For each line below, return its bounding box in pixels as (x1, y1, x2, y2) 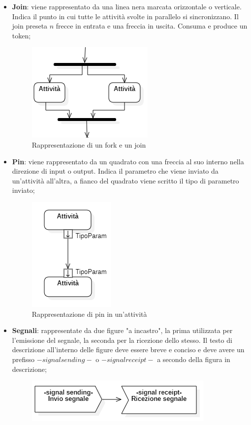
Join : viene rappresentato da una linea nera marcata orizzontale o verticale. (12, 1, 242, 11)
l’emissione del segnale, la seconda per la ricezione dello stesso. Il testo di (12, 334, 232, 345)
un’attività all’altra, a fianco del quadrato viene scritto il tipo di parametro (12, 175, 239, 185)
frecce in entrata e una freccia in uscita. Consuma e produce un (56, 21, 248, 31)
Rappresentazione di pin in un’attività (31, 308, 147, 319)
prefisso (12, 354, 35, 364)
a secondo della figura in (157, 354, 230, 364)
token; (12, 30, 31, 40)
